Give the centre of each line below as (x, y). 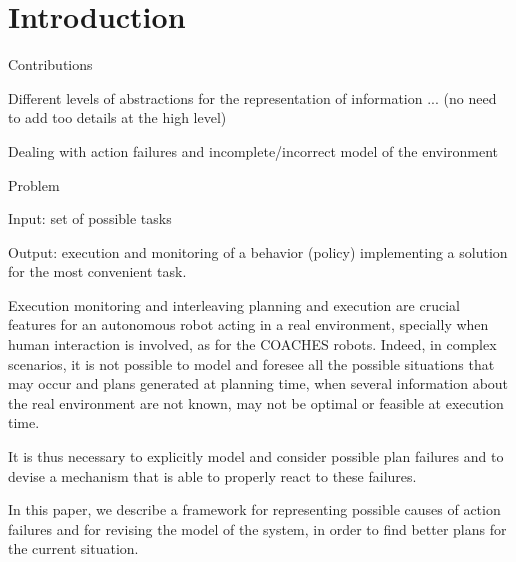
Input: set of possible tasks (90, 218)
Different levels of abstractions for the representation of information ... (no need (252, 97)
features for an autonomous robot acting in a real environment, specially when (248, 324)
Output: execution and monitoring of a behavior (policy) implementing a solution (258, 251)
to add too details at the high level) (117, 117)
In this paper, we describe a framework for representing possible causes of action (254, 509)
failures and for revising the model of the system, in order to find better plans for (257, 528)
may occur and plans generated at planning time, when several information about (258, 383)
